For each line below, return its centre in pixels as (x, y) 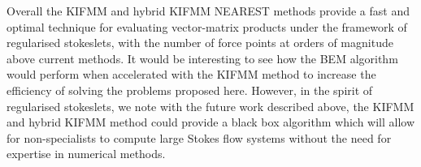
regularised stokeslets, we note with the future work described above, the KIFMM (210, 106)
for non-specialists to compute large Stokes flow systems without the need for (199, 137)
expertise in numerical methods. (86, 154)
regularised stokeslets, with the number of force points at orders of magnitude (200, 43)
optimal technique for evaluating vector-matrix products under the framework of (207, 26)
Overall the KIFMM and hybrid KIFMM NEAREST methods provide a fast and (208, 11)
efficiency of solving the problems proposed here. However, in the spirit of (190, 90)
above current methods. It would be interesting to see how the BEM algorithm (202, 58)
